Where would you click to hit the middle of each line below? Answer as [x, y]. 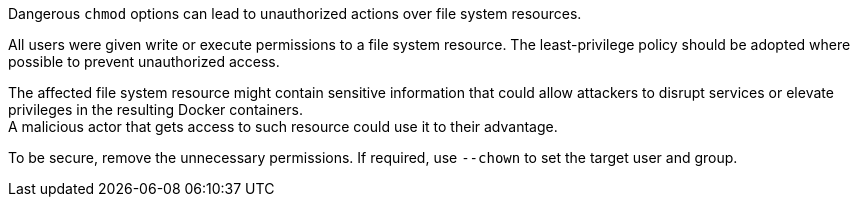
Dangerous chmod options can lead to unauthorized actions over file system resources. [295, 13]
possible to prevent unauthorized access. [144, 61]
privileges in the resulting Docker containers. [155, 109]
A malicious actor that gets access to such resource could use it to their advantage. [283, 126]
